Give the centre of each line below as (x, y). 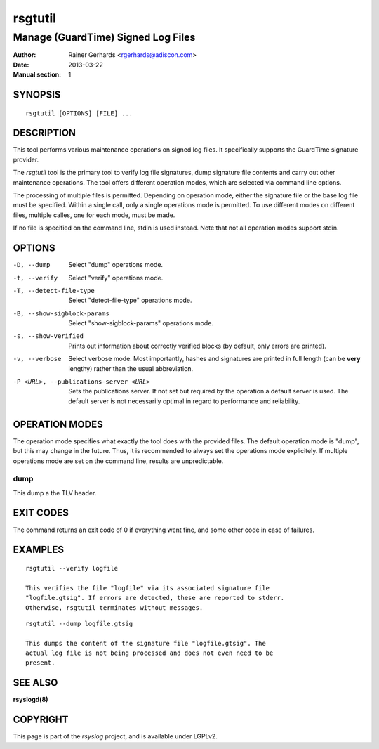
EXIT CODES (41, 513)
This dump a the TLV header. (55, 493)
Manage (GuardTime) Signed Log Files (104, 37)
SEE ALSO (35, 683)
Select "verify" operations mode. (116, 278)
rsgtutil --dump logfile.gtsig (79, 623)
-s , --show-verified (48, 336)
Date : (21, 65)
